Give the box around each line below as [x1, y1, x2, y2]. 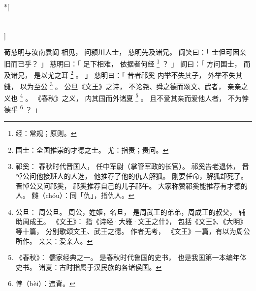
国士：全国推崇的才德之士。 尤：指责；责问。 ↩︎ [15, 144, 169, 155]
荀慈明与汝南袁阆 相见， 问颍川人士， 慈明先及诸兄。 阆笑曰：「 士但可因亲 [4, 47, 247, 57]
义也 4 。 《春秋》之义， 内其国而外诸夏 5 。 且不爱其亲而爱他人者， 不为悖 [4, 91, 249, 103]
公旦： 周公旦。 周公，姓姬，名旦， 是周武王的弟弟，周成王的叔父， [15, 206, 236, 217]
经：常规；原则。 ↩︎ [15, 128, 77, 138]
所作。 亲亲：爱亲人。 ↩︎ [15, 235, 93, 246]
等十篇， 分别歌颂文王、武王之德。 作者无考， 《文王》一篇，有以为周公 [15, 226, 250, 236]
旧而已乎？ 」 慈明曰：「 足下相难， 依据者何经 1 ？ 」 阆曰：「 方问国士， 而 [4, 57, 251, 68]
